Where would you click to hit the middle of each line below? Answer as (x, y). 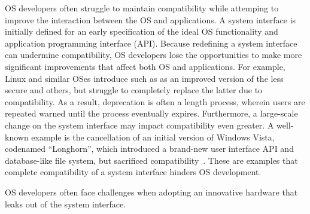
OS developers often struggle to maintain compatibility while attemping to (142, 8)
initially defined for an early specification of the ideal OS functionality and (142, 31)
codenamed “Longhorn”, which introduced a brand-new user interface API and (149, 149)
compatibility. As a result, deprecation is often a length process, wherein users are (155, 101)
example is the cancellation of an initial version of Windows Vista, (153, 137)
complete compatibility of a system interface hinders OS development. (133, 172)
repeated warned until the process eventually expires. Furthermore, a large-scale (151, 113)
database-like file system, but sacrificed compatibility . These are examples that (151, 160)
